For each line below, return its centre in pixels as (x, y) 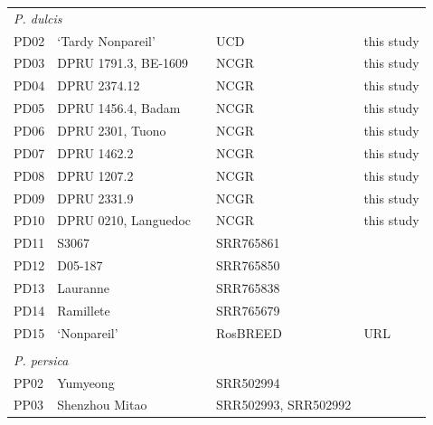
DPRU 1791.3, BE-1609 (123, 63)
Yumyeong (86, 382)
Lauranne (84, 287)
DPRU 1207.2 (95, 175)
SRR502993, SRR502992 (284, 405)
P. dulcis (38, 18)
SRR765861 (248, 243)
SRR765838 (248, 287)
